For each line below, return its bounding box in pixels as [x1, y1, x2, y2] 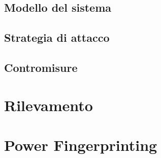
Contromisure [4, 59, 78, 75]
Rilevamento [4, 94, 93, 115]
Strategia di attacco [4, 30, 110, 45]
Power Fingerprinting [4, 134, 157, 155]
